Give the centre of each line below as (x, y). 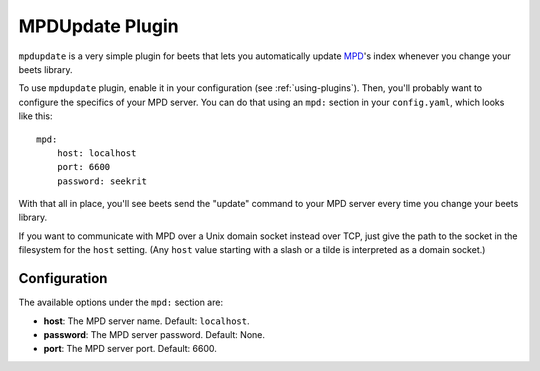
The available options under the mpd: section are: (121, 302)
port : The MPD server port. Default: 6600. (130, 349)
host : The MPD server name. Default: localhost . (146, 321)
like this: (35, 116)
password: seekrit (102, 181)
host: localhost (96, 153)
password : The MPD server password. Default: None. (154, 334)
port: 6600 (83, 167)
